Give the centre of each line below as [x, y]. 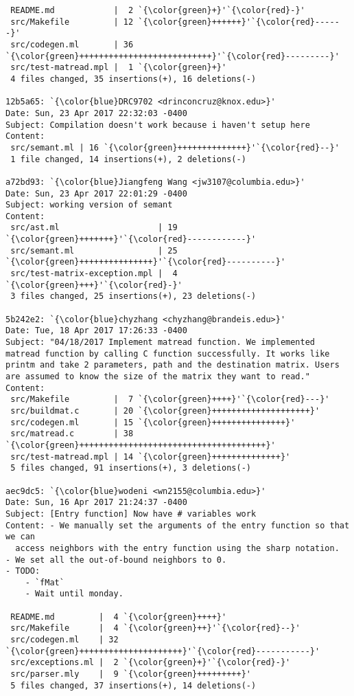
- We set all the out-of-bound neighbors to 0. [116, 560]
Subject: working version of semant [89, 205]
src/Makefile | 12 [72, 22]
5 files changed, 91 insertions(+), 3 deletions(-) [131, 468]
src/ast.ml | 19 [94, 228]
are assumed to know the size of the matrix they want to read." [158, 377]
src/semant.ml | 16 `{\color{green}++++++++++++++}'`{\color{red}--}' [175, 147]
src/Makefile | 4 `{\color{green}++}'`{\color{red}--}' [155, 628]
